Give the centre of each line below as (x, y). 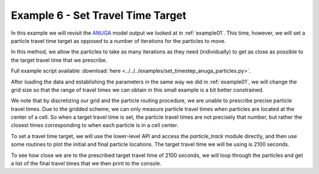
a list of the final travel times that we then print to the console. (86, 163)
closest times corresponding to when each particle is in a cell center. (95, 125)
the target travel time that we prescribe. (59, 60)
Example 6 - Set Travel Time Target (99, 15)
